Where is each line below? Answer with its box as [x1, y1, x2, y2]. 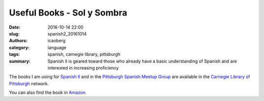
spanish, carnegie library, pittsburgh [47, 51, 121, 57]
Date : [9, 24, 21, 30]
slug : [9, 31, 20, 36]
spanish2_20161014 [47, 31, 87, 36]
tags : [9, 51, 20, 57]
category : [9, 44, 30, 50]
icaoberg [47, 38, 66, 44]
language [47, 44, 66, 50]
